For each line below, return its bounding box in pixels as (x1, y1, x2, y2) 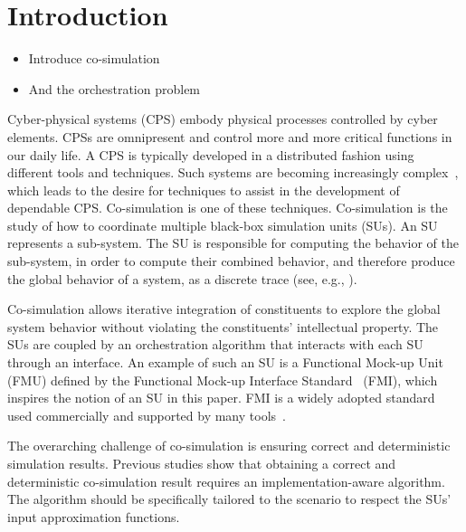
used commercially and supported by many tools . (7, 405, 286, 424)
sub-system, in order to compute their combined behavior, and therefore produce (7, 252, 455, 271)
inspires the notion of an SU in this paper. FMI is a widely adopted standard (7, 388, 435, 407)
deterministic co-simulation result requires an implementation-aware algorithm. (7, 471, 445, 490)
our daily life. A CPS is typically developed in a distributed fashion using (7, 145, 414, 164)
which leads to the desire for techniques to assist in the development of (7, 180, 400, 199)
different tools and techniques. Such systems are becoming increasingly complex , (7, 163, 459, 182)
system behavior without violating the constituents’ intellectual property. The (7, 317, 439, 336)
